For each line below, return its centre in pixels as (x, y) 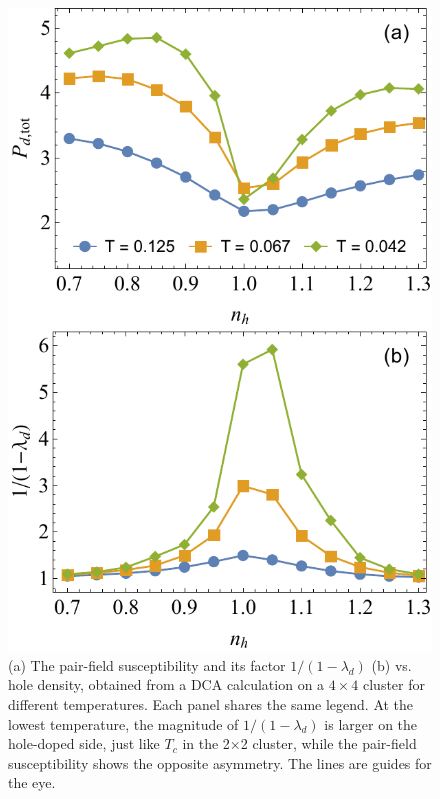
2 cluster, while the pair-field (328, 743)
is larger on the (371, 723)
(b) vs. (391, 664)
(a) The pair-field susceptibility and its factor (147, 664)
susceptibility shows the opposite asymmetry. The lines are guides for (220, 762)
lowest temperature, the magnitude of (123, 723)
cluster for (394, 684)
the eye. (32, 782)
